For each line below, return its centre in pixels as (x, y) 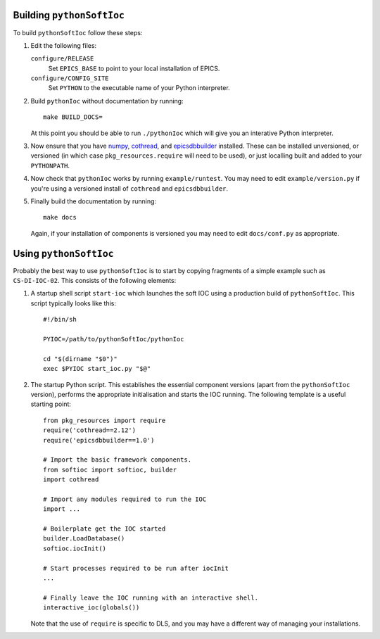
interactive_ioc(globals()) (91, 608)
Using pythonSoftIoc (63, 253)
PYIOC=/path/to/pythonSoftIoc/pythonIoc (114, 339)
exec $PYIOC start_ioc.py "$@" (97, 369)
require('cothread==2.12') (90, 430)
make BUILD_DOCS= (73, 117)
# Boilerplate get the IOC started (104, 529)
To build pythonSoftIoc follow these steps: (78, 32)
